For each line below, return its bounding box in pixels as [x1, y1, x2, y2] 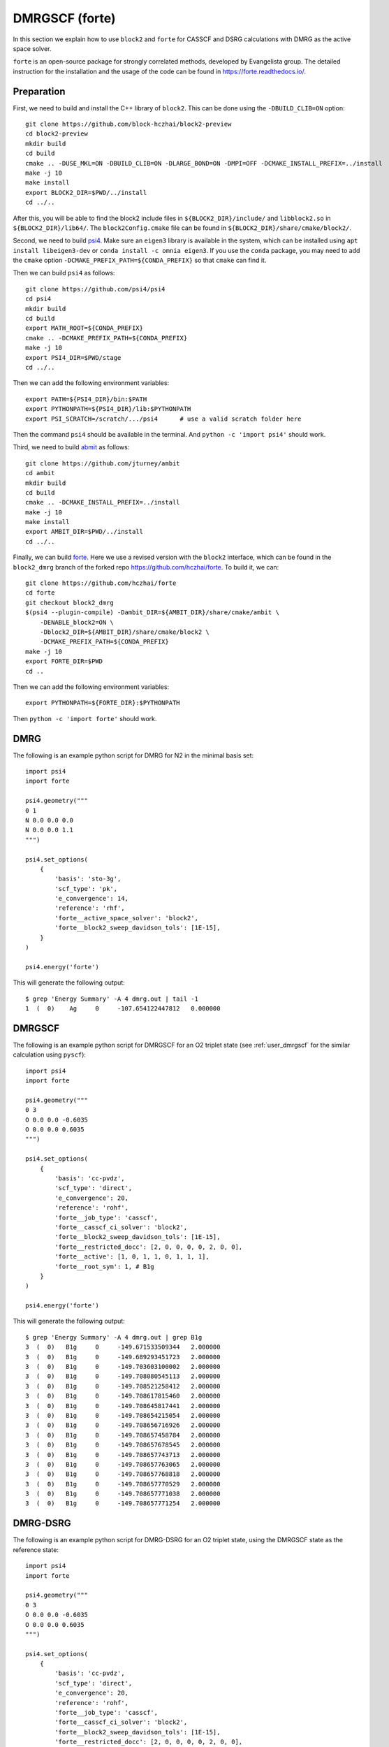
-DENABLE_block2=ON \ [39, 618, 115, 626]
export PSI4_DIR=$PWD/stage [25, 354, 122, 361]
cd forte [25, 589, 55, 597]
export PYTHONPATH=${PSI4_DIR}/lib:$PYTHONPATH [25, 405, 191, 413]
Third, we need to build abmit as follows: [13, 443, 130, 451]
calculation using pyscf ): [13, 1050, 87, 1059]
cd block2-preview [25, 130, 89, 138]
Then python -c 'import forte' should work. [13, 714, 157, 723]
